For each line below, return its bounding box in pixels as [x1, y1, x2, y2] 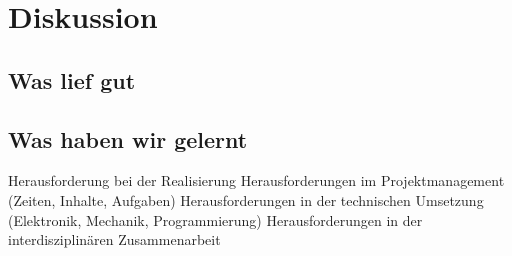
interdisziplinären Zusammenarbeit [8, 229, 221, 250]
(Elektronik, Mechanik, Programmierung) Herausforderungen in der [8, 209, 423, 230]
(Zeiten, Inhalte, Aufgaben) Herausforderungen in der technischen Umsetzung [8, 189, 484, 210]
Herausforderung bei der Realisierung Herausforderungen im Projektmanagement [8, 170, 505, 191]
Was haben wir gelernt [8, 123, 248, 154]
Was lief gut [8, 64, 136, 95]
